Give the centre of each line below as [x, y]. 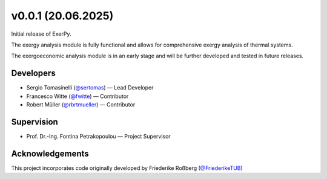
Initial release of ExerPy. [41, 34]
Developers [33, 73]
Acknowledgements [50, 153]
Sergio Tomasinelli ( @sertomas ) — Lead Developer [90, 88]
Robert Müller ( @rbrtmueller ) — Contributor [81, 105]
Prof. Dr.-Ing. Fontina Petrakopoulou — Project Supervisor [98, 136]
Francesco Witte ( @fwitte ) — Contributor [78, 96]
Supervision [35, 122]
